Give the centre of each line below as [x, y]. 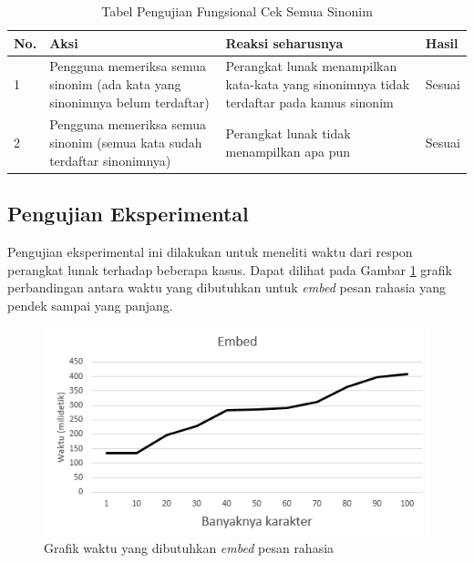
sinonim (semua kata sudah [126, 143]
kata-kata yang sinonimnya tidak [318, 84]
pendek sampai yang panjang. [90, 305]
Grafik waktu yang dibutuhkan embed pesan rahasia [189, 547]
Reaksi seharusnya [284, 42]
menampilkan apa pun [288, 151]
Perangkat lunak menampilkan [311, 66]
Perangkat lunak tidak [288, 133]
